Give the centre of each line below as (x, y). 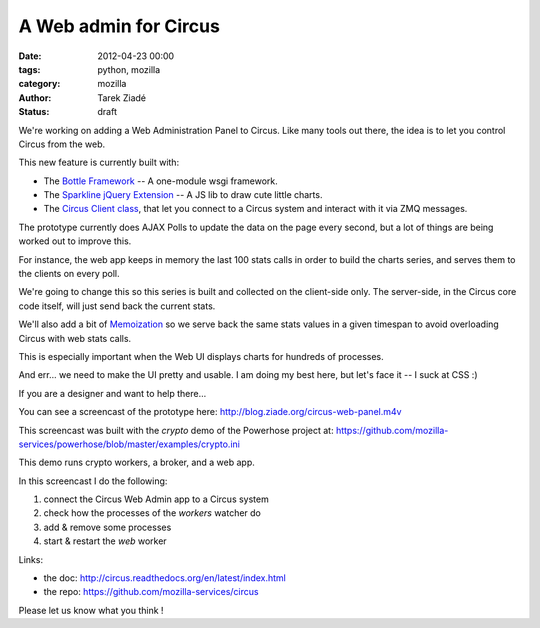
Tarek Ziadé (122, 97)
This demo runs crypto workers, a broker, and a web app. (136, 462)
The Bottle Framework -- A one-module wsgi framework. (161, 181)
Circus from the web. (62, 144)
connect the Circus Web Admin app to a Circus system (156, 499)
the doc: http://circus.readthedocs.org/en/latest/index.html (165, 578)
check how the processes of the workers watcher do (152, 513)
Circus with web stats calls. (75, 338)
